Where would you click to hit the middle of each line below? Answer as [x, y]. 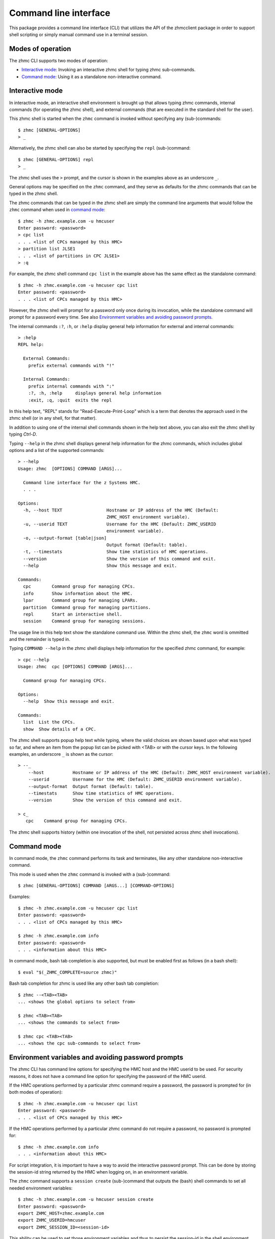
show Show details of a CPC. [60, 729]
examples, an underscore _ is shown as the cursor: [61, 754]
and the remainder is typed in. [40, 639]
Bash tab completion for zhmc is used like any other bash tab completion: [84, 983]
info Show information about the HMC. [78, 593]
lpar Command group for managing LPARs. [80, 600]
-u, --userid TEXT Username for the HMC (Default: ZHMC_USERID [119, 524]
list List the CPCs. [49, 722]
